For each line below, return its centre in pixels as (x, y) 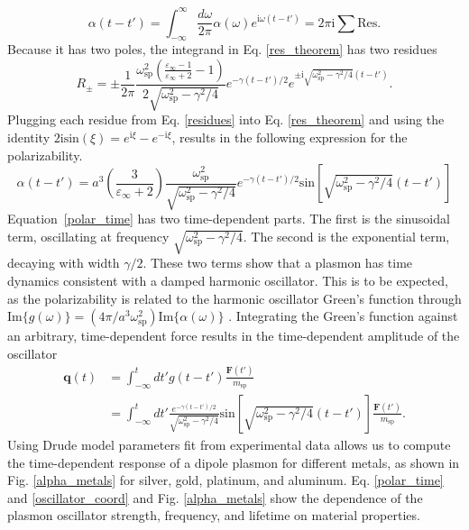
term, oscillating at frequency (88, 236)
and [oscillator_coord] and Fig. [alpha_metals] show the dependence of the (215, 497)
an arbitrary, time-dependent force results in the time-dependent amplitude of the (234, 336)
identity (29, 137)
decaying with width (64, 263)
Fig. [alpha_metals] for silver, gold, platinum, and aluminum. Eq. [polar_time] (225, 480)
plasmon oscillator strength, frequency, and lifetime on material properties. (214, 515)
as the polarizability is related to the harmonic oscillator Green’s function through (234, 298)
